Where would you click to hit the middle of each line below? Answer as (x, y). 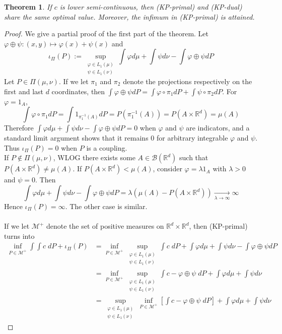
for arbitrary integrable (192, 138)
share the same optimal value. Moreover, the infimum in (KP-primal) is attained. (129, 16)
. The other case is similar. (106, 206)
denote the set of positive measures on (105, 226)
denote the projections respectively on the (188, 81)
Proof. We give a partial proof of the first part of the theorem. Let (107, 34)
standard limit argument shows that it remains (76, 138)
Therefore (19, 128)
